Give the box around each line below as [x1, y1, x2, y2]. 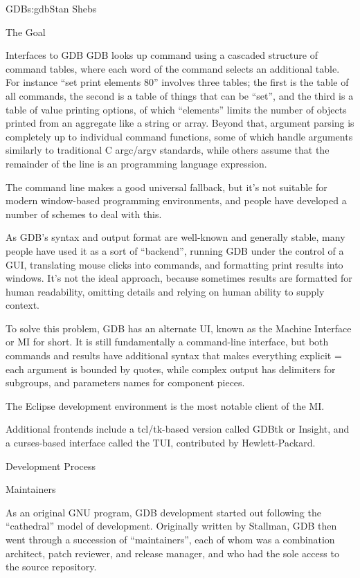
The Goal [6, 24, 46, 39]
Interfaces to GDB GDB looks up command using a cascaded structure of [6, 48, 318, 62]
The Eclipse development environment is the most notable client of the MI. [6, 398, 325, 413]
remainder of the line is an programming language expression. [6, 156, 267, 170]
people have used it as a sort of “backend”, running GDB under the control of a [6, 243, 344, 258]
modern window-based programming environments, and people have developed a [6, 193, 347, 208]
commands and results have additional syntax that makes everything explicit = [6, 348, 342, 363]
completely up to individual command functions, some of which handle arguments [6, 129, 353, 143]
